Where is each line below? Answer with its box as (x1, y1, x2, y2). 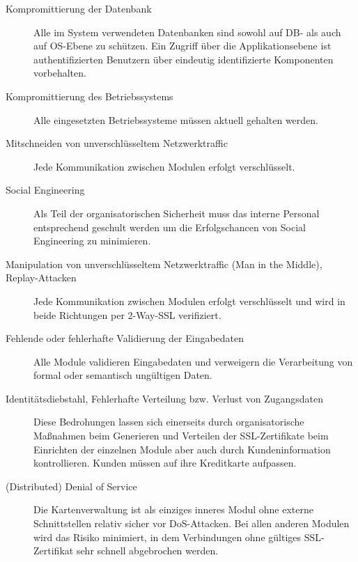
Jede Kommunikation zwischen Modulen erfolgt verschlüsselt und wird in (33, 293, 345, 308)
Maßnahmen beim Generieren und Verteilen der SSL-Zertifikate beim (33, 428, 329, 443)
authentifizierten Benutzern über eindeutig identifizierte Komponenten (33, 52, 334, 66)
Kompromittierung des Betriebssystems (6, 88, 173, 103)
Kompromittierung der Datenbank (6, 1, 152, 15)
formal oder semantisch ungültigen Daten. (33, 368, 212, 382)
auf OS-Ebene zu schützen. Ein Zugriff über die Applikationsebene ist (33, 38, 332, 53)
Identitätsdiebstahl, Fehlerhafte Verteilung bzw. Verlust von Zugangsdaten (6, 391, 324, 405)
